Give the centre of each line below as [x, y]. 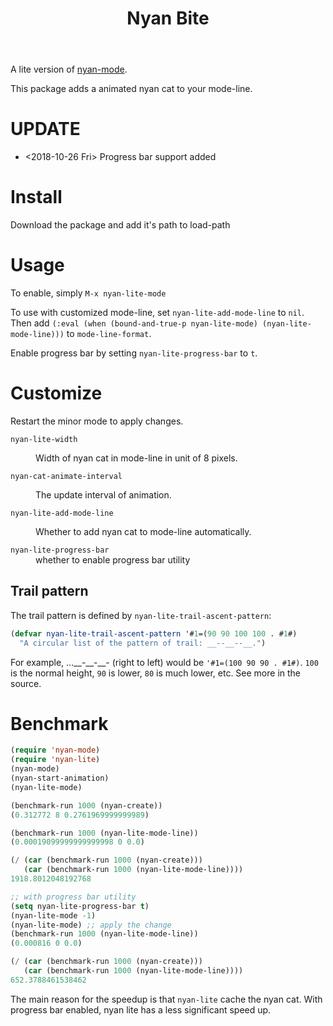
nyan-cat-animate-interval [66, 476]
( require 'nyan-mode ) [55, 750]
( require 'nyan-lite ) [55, 760]
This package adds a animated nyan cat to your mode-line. [131, 89]
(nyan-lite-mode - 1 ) [53, 915]
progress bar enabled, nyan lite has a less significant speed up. [141, 1009]
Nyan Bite [168, 18]
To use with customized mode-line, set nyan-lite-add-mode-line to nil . [157, 312]
